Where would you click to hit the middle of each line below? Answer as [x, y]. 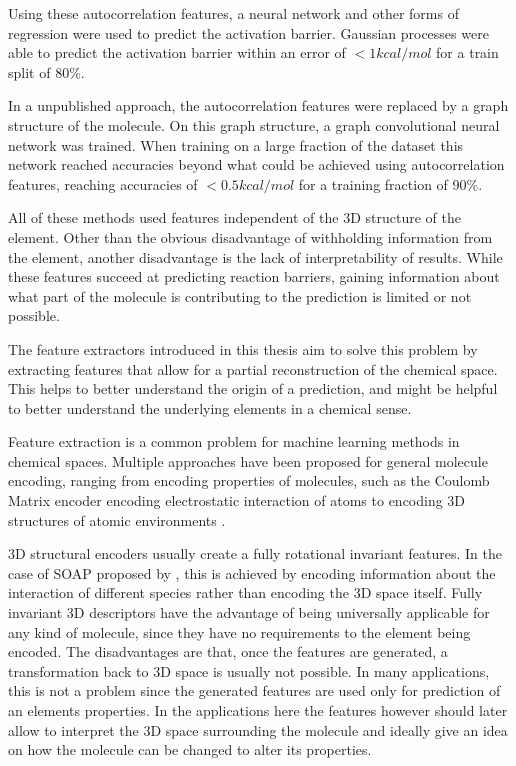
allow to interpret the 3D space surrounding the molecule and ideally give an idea [258, 729]
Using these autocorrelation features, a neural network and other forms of [233, 13]
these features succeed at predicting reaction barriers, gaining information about [254, 276]
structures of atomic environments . [117, 519]
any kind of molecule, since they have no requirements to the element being [239, 631]
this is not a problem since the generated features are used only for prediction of [254, 690]
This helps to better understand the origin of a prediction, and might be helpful [253, 388]
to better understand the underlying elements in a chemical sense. [210, 407]
